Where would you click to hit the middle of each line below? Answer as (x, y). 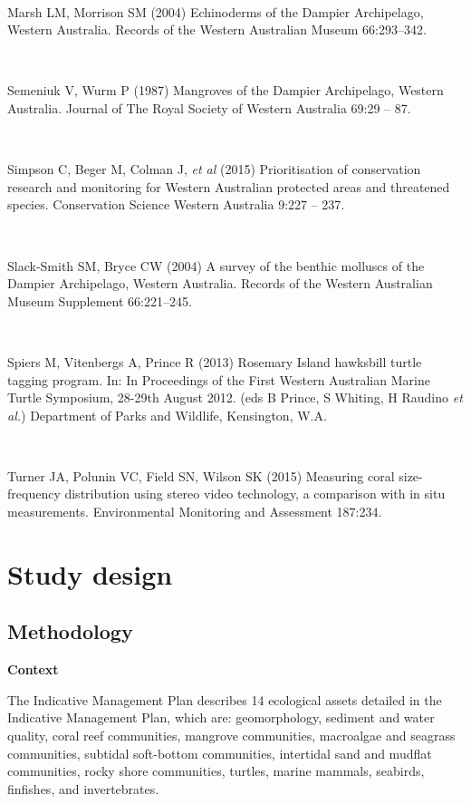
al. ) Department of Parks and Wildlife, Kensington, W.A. (167, 415)
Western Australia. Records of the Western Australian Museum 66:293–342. (217, 29)
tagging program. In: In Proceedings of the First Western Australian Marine (219, 379)
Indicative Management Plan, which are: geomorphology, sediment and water (221, 717)
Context (33, 669)
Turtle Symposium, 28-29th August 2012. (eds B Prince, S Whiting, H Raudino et (235, 397)
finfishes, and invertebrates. (83, 788)
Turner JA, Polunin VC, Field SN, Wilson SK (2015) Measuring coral (201, 475)
